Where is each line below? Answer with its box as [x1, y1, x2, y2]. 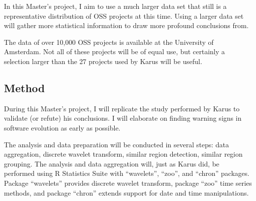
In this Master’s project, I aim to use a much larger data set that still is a [4, 1, 227, 11]
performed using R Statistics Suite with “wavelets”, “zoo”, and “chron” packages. [4, 168, 250, 178]
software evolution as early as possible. [4, 122, 121, 133]
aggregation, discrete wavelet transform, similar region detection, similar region [4, 149, 243, 159]
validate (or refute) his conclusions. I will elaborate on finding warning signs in [4, 113, 242, 123]
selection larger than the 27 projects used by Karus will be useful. [4, 56, 202, 66]
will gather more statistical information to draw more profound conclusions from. [4, 20, 249, 31]
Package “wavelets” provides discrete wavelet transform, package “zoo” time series [4, 177, 252, 188]
